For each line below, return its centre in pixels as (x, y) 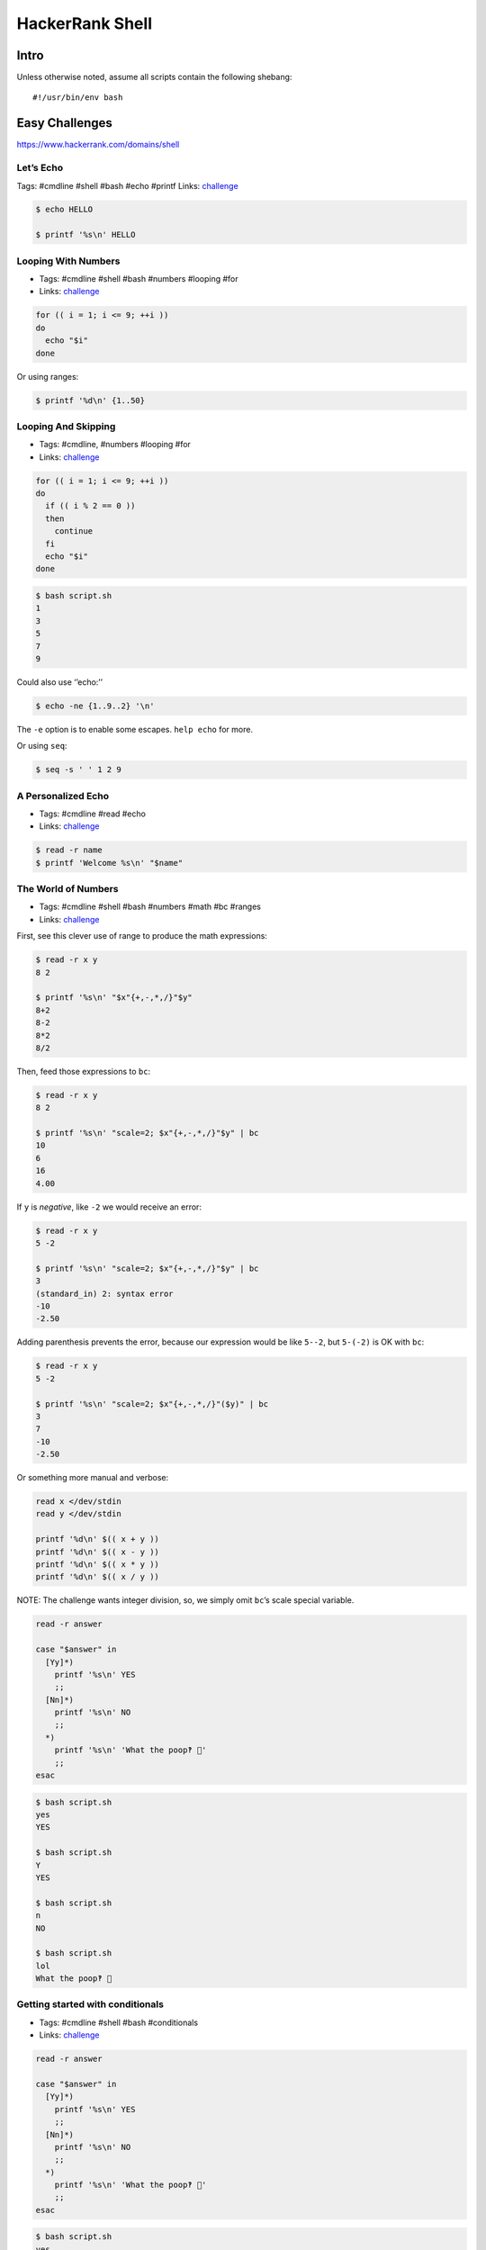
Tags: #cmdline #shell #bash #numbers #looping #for (139, 279)
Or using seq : (42, 746)
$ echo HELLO (64, 210)
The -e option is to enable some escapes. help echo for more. (135, 729)
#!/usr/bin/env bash (78, 98)
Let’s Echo (40, 168)
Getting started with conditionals (90, 2004)
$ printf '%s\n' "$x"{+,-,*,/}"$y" (114, 998)
